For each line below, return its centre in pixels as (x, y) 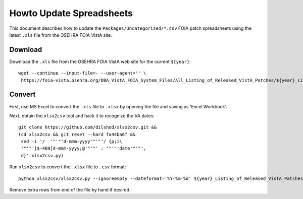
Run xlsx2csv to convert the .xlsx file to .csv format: (68, 167)
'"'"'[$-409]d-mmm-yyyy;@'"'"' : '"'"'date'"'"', (84, 148)
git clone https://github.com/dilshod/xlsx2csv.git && (88, 127)
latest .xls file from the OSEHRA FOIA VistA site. (61, 35)
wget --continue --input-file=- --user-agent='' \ (82, 73)
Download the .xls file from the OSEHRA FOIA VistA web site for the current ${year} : (100, 61)
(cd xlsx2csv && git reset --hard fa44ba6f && (77, 134)
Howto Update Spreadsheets (71, 13)
